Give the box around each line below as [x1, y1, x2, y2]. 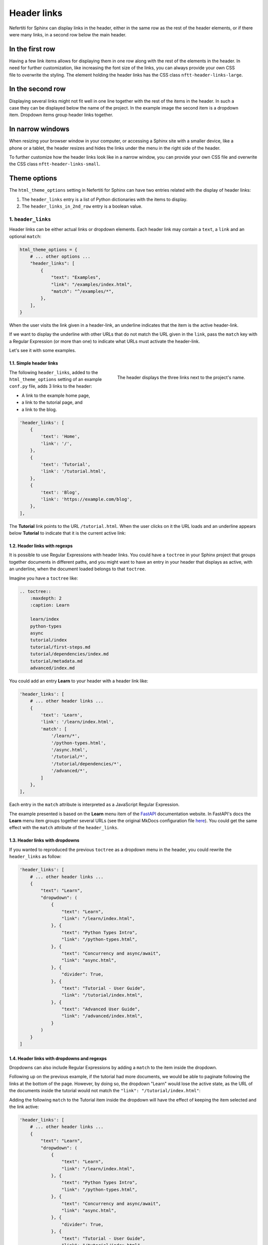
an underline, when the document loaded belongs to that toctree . [9, 566, 146, 572]
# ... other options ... [30, 253, 91, 259]
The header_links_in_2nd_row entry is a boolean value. [21, 203, 142, 209]
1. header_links [9, 216, 52, 223]
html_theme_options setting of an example [9, 376, 102, 382]
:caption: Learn [30, 603, 69, 608]
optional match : [9, 233, 42, 239]
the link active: [9, 1104, 39, 1110]
